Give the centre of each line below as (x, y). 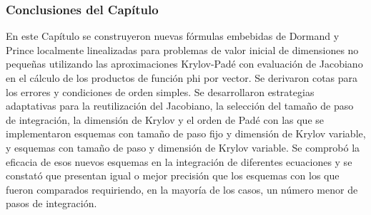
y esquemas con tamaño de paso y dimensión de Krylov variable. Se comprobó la (183, 147)
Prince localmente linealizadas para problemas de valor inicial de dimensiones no (182, 49)
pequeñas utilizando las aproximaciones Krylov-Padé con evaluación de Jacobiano (184, 64)
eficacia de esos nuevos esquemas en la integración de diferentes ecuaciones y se (179, 161)
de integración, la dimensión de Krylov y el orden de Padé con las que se (165, 119)
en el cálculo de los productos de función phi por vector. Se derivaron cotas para (182, 78)
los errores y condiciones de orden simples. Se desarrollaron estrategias (160, 91)
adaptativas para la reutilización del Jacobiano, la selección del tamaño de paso (180, 106)
